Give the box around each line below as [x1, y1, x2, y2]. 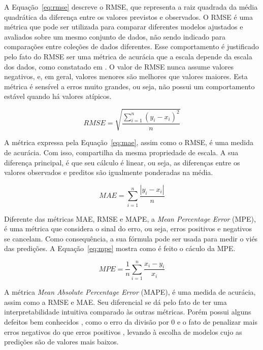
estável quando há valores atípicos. [4, 91, 112, 101]
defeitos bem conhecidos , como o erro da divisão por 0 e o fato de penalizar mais [4, 316, 257, 327]
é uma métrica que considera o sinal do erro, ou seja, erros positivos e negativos [4, 223, 252, 234]
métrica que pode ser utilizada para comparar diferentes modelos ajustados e [4, 21, 243, 32]
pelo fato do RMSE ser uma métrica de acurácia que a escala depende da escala [4, 51, 252, 61]
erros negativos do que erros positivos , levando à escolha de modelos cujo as [4, 326, 242, 337]
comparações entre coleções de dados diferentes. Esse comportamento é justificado [4, 41, 259, 52]
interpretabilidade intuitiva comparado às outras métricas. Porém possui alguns [4, 306, 251, 317]
